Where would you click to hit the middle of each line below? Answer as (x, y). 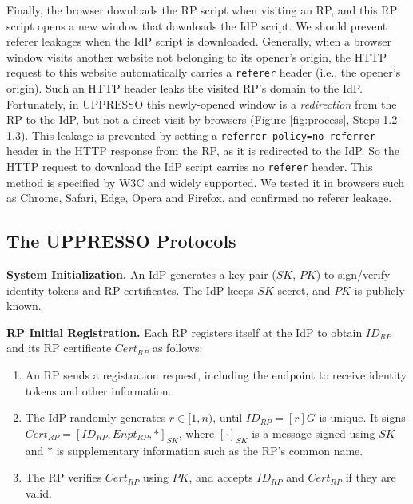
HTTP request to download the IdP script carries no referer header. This (190, 167)
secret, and (304, 290)
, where (197, 433)
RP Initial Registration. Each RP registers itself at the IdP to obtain (185, 332)
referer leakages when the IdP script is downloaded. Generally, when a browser (199, 41)
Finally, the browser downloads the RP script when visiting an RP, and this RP (202, 10)
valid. (38, 492)
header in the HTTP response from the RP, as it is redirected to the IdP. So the (203, 151)
